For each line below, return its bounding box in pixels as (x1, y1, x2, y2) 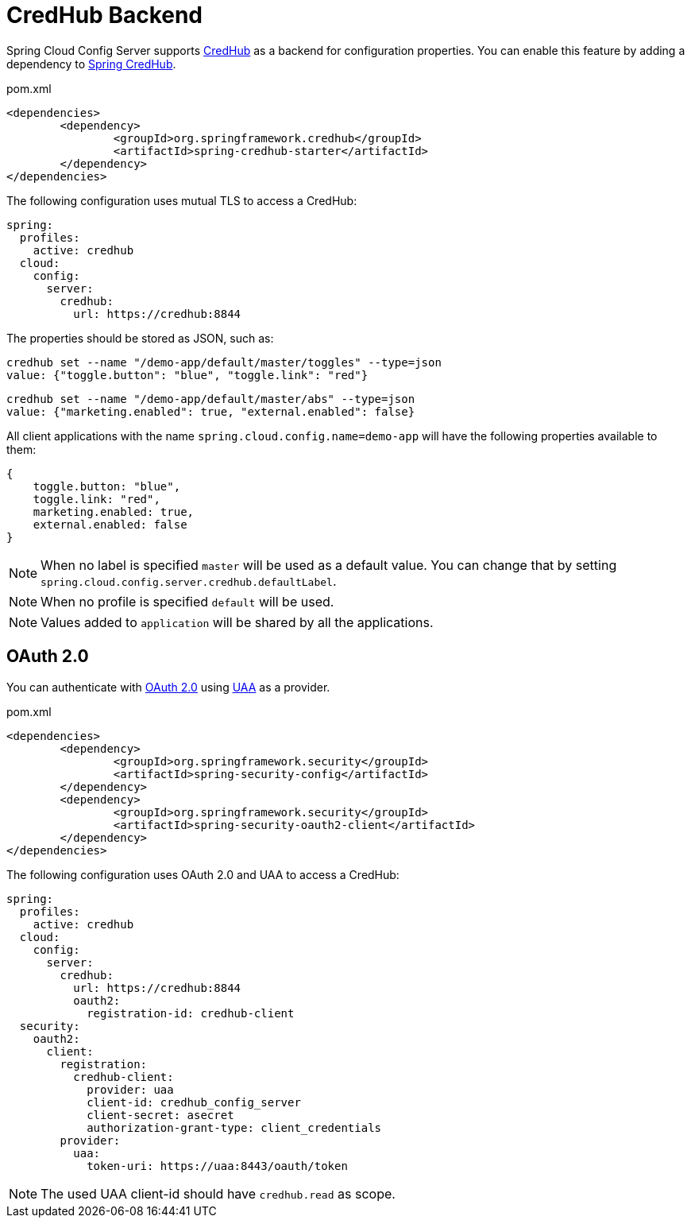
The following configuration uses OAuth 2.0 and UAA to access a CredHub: (6, 867, 400, 881)
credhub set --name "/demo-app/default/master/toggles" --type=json (6, 355, 442, 369)
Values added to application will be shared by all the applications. (41, 614, 434, 630)
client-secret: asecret (87, 1108, 234, 1121)
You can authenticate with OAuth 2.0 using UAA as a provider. (6, 680, 330, 694)
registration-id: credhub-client (87, 1006, 295, 1020)
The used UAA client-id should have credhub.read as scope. (41, 1185, 396, 1202)
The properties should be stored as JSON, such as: (6, 331, 274, 345)
